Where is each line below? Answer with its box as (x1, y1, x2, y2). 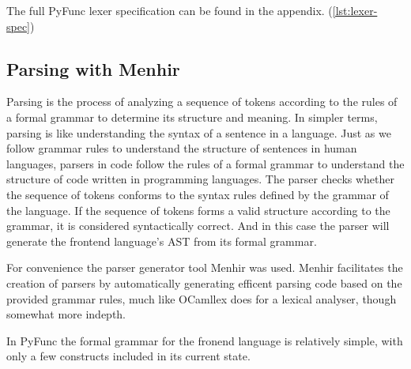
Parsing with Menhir (6, 56, 180, 81)
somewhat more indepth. (6, 306, 126, 322)
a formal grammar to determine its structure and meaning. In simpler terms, (6, 108, 378, 125)
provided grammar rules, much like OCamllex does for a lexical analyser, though (6, 290, 397, 307)
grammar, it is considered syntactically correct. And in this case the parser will (6, 217, 390, 234)
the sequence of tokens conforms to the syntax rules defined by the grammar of (6, 186, 389, 202)
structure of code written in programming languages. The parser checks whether (6, 171, 394, 187)
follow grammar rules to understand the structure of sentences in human (6, 140, 357, 156)
